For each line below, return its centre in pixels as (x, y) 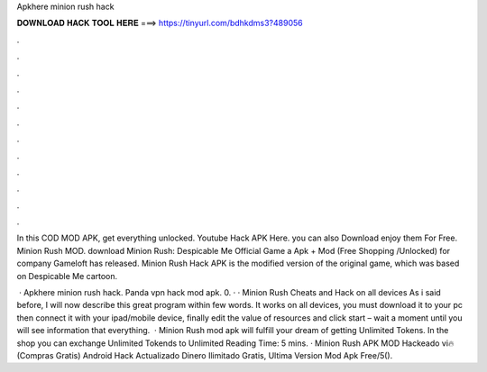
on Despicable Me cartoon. (67, 276)
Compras (35, 355)
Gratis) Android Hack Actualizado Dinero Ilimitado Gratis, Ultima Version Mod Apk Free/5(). (224, 355)
